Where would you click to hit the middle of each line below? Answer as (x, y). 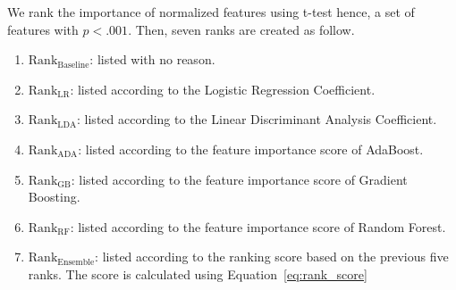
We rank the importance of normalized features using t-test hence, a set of (211, 12)
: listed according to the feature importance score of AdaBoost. (251, 149)
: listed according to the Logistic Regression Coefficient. (223, 89)
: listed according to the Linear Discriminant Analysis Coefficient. (257, 119)
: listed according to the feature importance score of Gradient (239, 179)
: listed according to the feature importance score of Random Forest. (258, 226)
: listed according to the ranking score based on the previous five (272, 257)
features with (43, 29)
